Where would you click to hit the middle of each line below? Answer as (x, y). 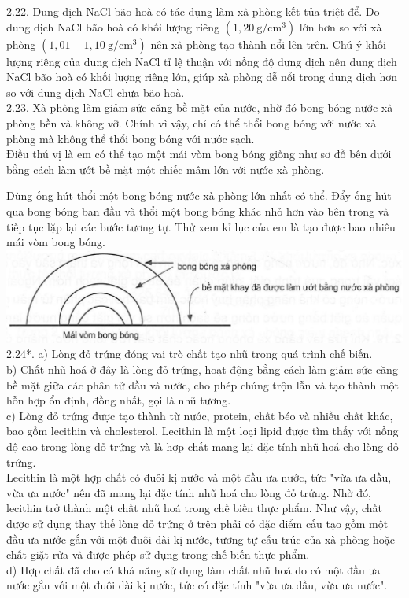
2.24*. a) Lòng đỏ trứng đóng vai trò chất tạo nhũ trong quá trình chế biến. (190, 354)
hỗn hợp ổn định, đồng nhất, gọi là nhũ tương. (119, 400)
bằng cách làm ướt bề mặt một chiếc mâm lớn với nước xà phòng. (166, 169)
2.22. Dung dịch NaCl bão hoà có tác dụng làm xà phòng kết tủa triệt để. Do (193, 11)
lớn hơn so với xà (341, 26)
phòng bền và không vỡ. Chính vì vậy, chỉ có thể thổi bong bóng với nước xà (192, 122)
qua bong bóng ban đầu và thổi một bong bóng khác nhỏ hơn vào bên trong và (198, 210)
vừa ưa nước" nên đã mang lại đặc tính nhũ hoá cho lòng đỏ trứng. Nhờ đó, (189, 492)
